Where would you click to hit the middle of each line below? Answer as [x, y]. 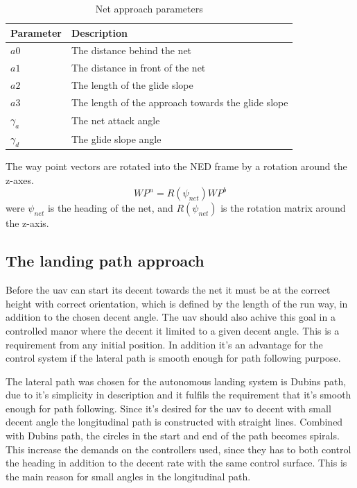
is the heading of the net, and [110, 208]
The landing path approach [105, 261]
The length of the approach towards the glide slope [180, 102]
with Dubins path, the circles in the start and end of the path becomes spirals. [173, 436]
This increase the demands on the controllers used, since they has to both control [178, 449]
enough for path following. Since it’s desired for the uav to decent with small [168, 408]
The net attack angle [115, 120]
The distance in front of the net [138, 68]
